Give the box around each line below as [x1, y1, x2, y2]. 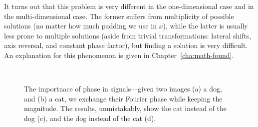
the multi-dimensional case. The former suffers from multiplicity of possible [4, 10, 234, 21]
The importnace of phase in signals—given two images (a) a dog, [24, 83, 222, 94]
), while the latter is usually [163, 20, 248, 31]
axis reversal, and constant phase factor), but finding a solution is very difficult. [4, 40, 248, 50]
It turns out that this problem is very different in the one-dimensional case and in [4, 1, 254, 11]
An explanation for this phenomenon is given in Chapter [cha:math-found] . [4, 49, 234, 60]
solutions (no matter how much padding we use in [4, 20, 157, 31]
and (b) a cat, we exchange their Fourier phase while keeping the [24, 93, 223, 103]
